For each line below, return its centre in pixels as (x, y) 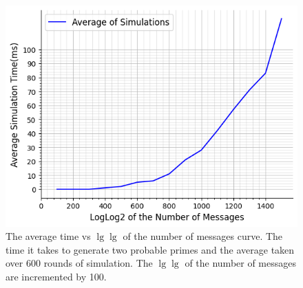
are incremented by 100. (56, 276)
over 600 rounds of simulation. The (79, 263)
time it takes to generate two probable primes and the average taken (150, 249)
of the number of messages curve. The (203, 236)
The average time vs (48, 236)
